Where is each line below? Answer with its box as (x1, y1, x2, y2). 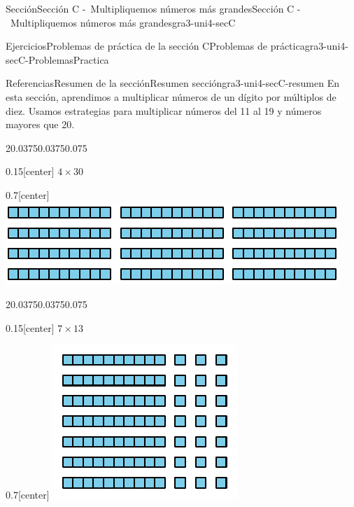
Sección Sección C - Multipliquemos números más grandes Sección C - (6, 1, 301, 15)
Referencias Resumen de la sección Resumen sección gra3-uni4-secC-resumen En (6, 76, 339, 90)
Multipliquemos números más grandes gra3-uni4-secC (10, 15, 236, 29)
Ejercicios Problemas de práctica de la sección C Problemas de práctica (6, 39, 305, 53)
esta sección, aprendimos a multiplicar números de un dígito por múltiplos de (6, 89, 337, 104)
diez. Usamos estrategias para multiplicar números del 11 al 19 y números (6, 103, 322, 118)
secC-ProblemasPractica (6, 52, 109, 67)
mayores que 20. (6, 117, 75, 132)
